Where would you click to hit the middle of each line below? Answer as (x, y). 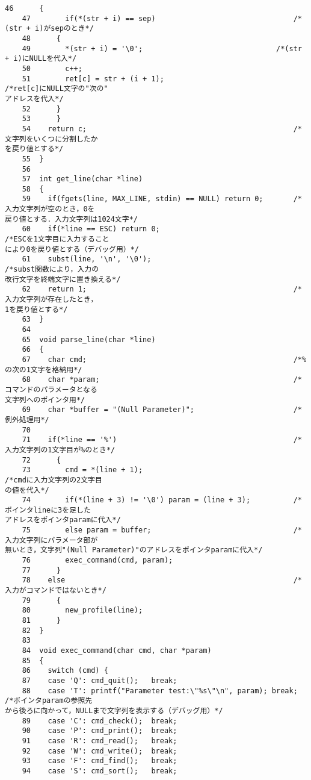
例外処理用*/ (27, 420)
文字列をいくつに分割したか (51, 139)
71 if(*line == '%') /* (162, 440)
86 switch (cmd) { (65, 671)
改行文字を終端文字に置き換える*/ (63, 279)
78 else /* (162, 580)
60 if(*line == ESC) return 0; (91, 229)
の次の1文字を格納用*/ (44, 370)
